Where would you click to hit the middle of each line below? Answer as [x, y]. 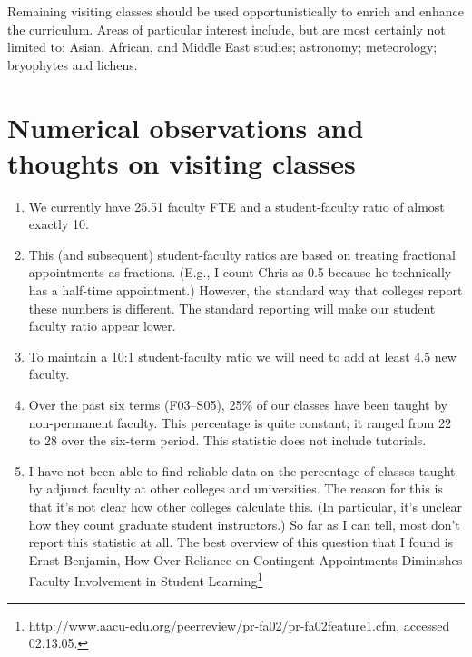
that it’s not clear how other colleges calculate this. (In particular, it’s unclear [246, 506]
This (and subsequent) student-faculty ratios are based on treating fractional [242, 254]
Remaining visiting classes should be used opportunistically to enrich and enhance [236, 11]
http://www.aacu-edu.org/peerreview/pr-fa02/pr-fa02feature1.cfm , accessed [239, 625]
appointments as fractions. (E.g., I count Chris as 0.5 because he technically [240, 272]
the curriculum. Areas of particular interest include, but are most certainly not [226, 29]
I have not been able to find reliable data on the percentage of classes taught [242, 470]
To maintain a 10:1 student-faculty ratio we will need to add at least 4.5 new [242, 356]
